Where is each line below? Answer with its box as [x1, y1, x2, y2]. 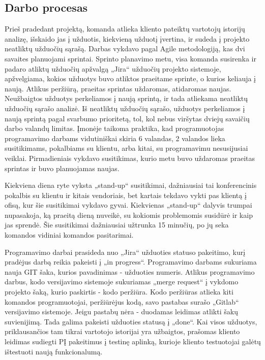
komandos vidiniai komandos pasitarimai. [5, 230, 134, 240]
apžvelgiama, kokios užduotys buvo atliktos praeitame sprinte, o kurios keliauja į [5, 73, 256, 84]
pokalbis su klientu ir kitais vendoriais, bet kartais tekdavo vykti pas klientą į [5, 189, 247, 200]
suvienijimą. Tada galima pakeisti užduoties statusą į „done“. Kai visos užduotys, [5, 316, 257, 326]
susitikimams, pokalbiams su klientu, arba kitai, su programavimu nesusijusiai [5, 143, 248, 153]
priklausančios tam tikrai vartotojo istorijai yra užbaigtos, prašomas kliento [5, 326, 240, 337]
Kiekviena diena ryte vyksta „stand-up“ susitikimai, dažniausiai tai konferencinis [5, 180, 257, 190]
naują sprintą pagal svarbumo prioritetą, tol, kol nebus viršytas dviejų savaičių [5, 113, 250, 123]
